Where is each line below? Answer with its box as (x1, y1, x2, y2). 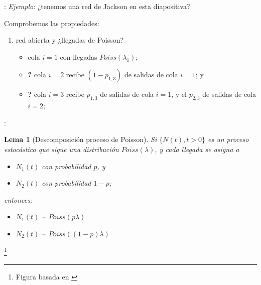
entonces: (4, 194, 33, 205)
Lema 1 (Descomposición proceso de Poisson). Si (4, 134, 157, 145)
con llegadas (60, 51, 97, 62)
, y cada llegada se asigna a (155, 144, 239, 154)
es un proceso (207, 134, 249, 145)
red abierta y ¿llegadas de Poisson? (16, 35, 124, 45)
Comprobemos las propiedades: (4, 18, 99, 28)
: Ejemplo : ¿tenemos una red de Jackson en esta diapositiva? (4, 1, 190, 11)
